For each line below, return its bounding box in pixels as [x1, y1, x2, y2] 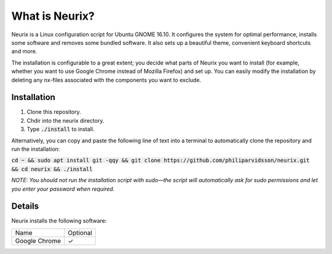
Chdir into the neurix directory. [26, 117, 105, 124]
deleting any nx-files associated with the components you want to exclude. [11, 76, 202, 83]
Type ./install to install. [26, 126, 95, 133]
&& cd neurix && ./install [11, 166, 93, 172]
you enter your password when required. [11, 185, 115, 193]
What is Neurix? [11, 9, 95, 23]
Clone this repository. [26, 108, 81, 116]
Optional [68, 228, 92, 237]
